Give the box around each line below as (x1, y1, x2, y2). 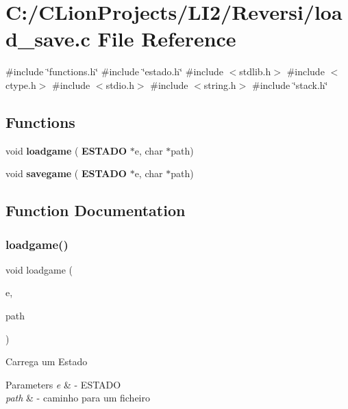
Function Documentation (5, 200, 186, 221)
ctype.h (5, 77, 36, 92)
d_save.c (5, 25, 90, 53)
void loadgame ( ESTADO (5, 143, 127, 157)
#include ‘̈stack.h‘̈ (251, 77, 328, 92)
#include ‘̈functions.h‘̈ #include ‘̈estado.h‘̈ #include (5, 64, 223, 79)
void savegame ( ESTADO (5, 166, 127, 181)
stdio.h (105, 77, 134, 92)
